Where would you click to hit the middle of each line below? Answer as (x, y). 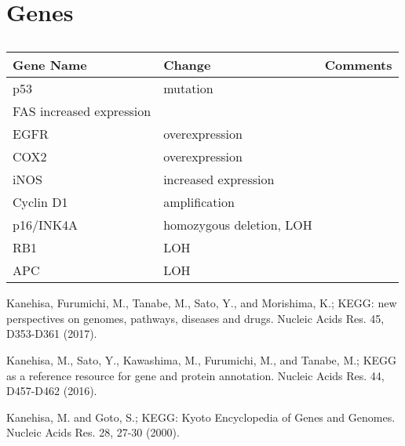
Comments (358, 65)
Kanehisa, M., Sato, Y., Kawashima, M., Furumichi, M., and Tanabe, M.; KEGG (202, 359)
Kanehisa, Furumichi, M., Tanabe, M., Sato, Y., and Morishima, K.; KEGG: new (202, 303)
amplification (199, 202)
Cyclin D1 (40, 202)
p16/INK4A (46, 225)
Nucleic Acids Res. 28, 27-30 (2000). (93, 432)
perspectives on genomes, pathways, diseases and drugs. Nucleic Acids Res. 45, (195, 318)
